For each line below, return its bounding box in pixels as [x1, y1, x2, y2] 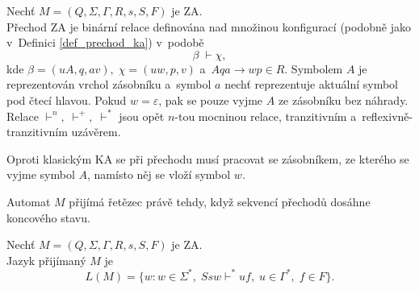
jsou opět [119, 107, 165, 124]
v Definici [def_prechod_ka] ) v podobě [6, 34, 204, 51]
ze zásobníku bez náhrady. [278, 91, 409, 108]
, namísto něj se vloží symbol [87, 166, 231, 183]
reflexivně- [362, 107, 413, 124]
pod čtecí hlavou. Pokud [6, 91, 127, 108]
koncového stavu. [6, 209, 90, 226]
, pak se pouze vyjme [158, 91, 263, 108]
